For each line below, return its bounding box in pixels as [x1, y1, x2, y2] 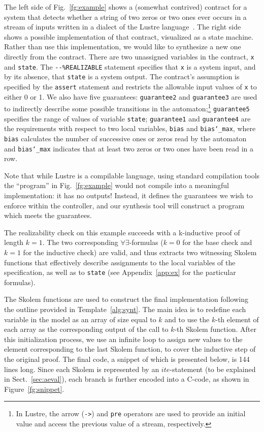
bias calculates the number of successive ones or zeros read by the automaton [4, 133, 247, 143]
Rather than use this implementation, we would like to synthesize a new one [4, 41, 241, 52]
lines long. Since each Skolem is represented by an [4, 363, 159, 374]
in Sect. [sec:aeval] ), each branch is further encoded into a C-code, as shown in [4, 374, 249, 384]
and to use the [164, 314, 210, 324]
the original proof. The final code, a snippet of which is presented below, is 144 [4, 353, 250, 364]
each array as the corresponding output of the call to [4, 324, 169, 334]
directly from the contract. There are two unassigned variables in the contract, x [4, 51, 254, 61]
